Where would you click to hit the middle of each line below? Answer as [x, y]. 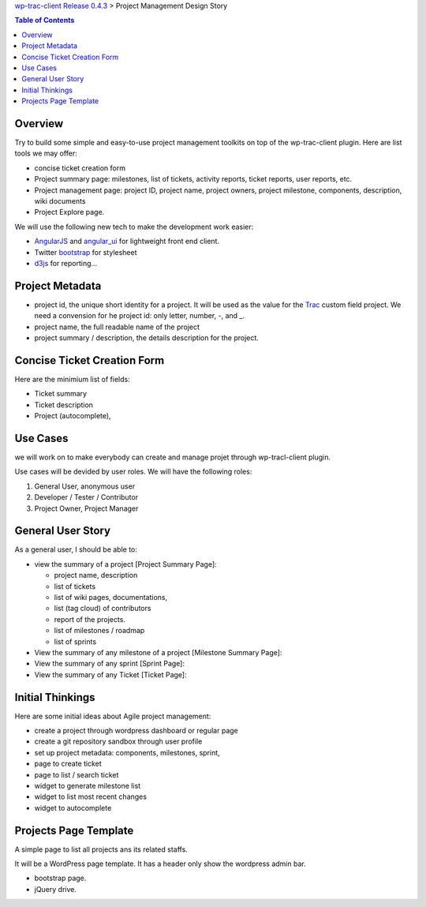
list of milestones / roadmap [99, 631]
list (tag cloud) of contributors [103, 609]
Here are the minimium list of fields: [72, 379]
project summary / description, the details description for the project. [147, 338]
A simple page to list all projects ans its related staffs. [101, 849]
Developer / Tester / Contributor [86, 497]
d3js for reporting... [66, 263]
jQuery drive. [55, 889]
